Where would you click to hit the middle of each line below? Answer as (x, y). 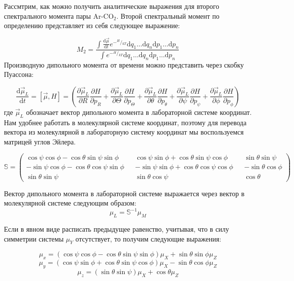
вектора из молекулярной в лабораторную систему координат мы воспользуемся (124, 132)
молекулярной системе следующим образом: (70, 203)
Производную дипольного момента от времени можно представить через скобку (124, 64)
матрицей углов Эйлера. (40, 141)
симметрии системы (34, 238)
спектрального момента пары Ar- (54, 16)
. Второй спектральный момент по (168, 16)
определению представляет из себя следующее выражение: (92, 25)
